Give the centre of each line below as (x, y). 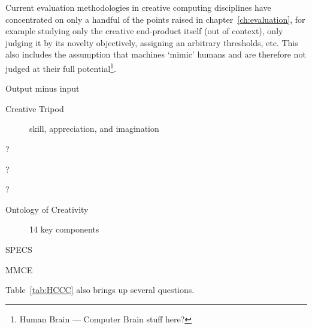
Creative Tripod (35, 108)
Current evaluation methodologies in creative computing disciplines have (138, 7)
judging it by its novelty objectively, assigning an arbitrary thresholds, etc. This (152, 42)
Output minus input (43, 88)
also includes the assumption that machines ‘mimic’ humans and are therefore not (156, 54)
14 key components (64, 229)
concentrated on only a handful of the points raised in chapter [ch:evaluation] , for (155, 19)
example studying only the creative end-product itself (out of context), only (144, 31)
